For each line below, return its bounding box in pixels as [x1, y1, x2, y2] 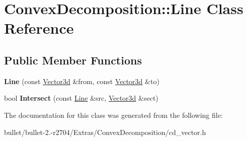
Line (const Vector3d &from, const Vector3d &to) [4, 76, 159, 86]
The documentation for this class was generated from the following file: [4, 109, 223, 120]
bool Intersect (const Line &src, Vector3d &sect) [4, 93, 158, 103]
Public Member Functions [4, 52, 142, 67]
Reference [4, 18, 74, 38]
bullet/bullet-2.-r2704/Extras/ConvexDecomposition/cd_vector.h [4, 126, 206, 137]
